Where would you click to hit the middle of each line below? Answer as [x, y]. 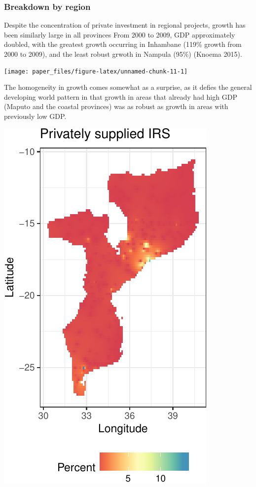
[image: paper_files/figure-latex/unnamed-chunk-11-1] [96, 71]
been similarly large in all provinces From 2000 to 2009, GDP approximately [120, 34]
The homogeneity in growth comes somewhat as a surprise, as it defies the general [128, 87]
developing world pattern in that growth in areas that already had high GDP [121, 96]
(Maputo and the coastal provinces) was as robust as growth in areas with [116, 106]
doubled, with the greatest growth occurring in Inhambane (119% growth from [123, 44]
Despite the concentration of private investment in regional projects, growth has [125, 25]
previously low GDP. [35, 116]
